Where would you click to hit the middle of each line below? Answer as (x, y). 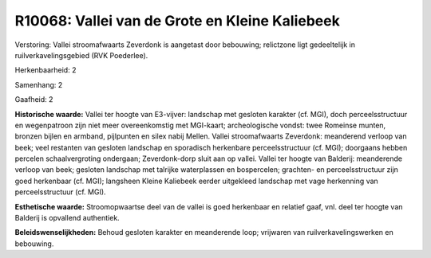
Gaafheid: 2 (34, 100)
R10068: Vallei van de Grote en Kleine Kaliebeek (178, 21)
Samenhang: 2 (39, 84)
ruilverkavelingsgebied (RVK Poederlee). (81, 55)
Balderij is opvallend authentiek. (67, 218)
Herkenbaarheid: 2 (45, 70)
